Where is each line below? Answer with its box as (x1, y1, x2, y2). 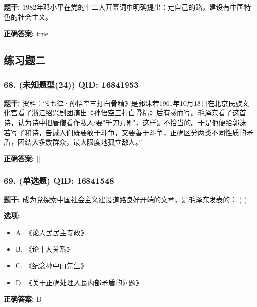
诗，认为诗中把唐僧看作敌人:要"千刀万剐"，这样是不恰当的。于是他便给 (4, 117, 233, 127)
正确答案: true (4, 28, 49, 39)
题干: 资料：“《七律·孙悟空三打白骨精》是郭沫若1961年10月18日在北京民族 (4, 98, 242, 108)
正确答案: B (4, 294, 42, 304)
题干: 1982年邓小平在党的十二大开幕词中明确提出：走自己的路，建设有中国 (4, 2, 244, 12)
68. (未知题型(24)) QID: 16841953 (4, 78, 139, 91)
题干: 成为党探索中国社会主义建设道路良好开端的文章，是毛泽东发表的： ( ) (4, 194, 247, 204)
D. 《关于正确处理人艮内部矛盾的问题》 (15, 277, 143, 287)
